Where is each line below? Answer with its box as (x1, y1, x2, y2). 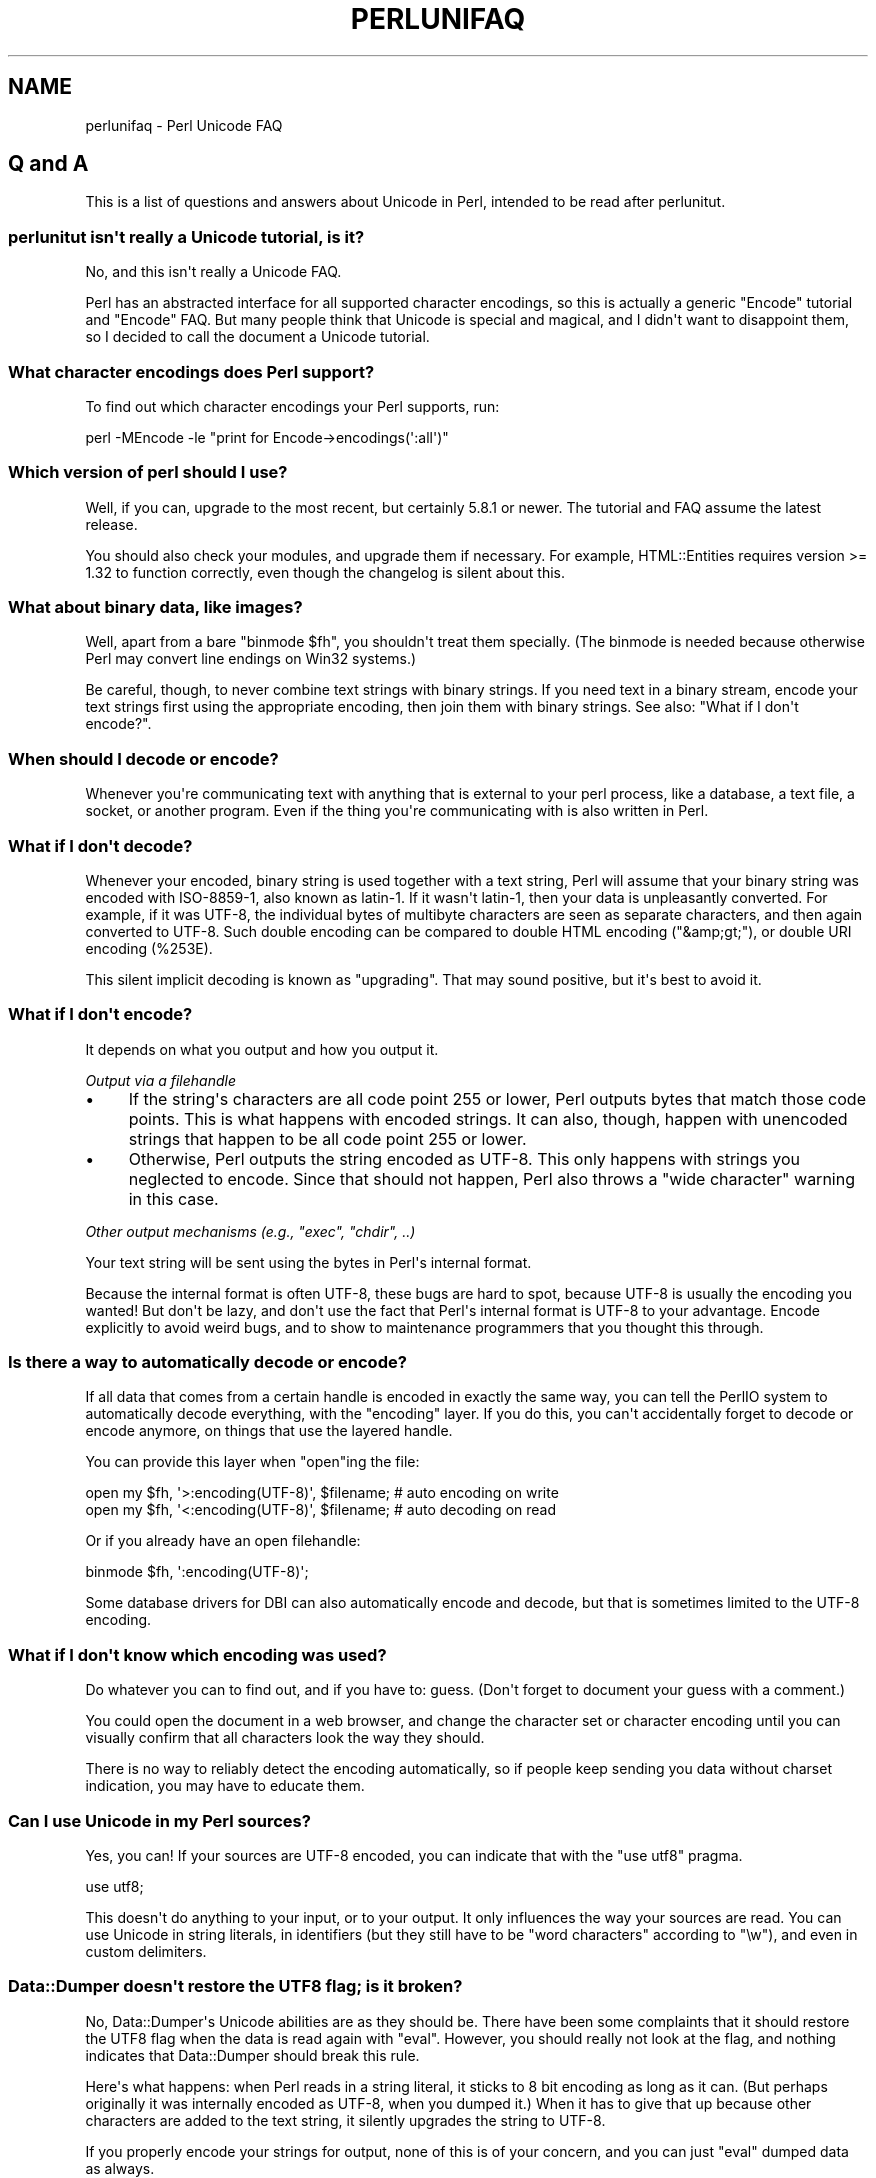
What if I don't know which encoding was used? (8, 1644, 387, 1665)
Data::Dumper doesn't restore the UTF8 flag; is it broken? (8, 1976, 463, 1997)
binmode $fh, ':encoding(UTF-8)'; (85, 1563, 309, 1581)
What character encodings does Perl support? (8, 361, 375, 382)
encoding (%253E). (85, 939, 213, 957)
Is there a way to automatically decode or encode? (8, 1352, 407, 1373)
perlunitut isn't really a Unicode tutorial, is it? (8, 226, 365, 247)
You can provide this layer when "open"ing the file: (85, 1453, 420, 1471)
